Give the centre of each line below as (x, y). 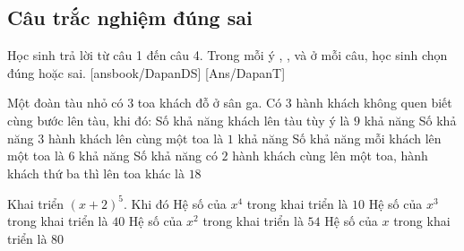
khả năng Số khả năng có (148, 156)
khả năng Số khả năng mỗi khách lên (339, 138)
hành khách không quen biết (374, 103)
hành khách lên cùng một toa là (136, 138)
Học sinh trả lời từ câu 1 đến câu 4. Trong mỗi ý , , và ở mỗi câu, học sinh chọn (228, 55)
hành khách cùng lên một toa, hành (330, 156)
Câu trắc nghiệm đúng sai (130, 17)
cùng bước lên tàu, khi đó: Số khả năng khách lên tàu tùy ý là (179, 120)
